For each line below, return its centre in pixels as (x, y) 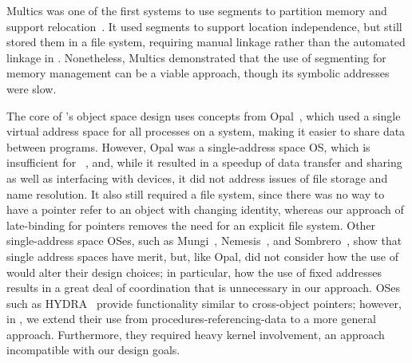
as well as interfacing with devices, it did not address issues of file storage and (197, 178)
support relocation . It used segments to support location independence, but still (204, 26)
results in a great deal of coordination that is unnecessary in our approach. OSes (204, 288)
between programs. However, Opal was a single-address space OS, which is (188, 146)
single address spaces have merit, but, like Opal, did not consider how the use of (203, 256)
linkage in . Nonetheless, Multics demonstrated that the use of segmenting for (196, 57)
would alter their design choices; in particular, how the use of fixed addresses (194, 272)
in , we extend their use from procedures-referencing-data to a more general (191, 319)
